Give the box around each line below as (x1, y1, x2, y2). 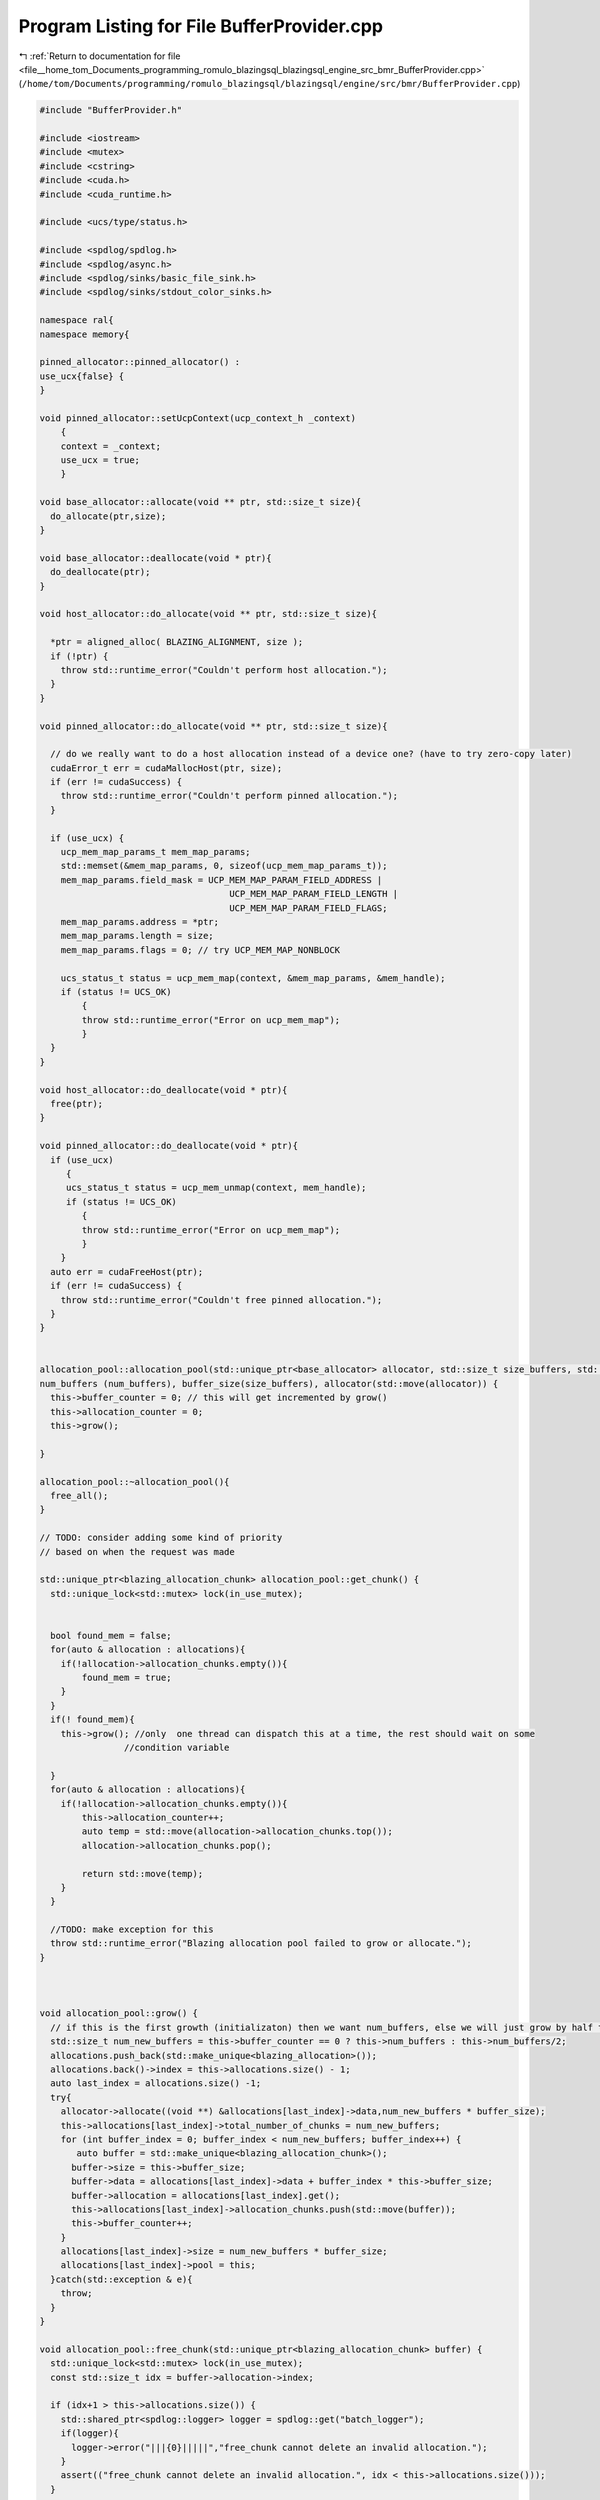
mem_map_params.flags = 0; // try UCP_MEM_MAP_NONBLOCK (60, 944, 341, 955)
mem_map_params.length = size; (60, 930, 214, 942)
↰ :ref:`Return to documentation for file (18, 50, 181, 62)
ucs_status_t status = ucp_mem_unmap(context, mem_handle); (65, 1182, 367, 1194)
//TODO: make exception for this (50, 1924, 214, 1935)
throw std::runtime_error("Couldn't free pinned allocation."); (60, 1294, 383, 1305)
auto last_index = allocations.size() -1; (50, 2078, 262, 2089)
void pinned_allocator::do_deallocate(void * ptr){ (39, 1140, 299, 1152)
